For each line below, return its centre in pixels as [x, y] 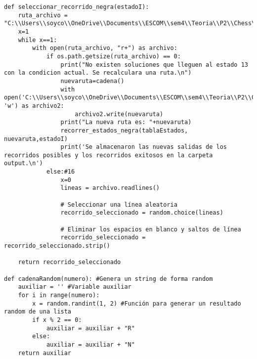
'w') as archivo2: [34, 106]
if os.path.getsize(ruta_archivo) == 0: [113, 56]
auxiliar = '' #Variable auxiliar [75, 287]
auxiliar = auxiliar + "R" [90, 328]
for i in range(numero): [59, 295]
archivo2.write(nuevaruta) [119, 114]
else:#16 [61, 172]
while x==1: [38, 40]
